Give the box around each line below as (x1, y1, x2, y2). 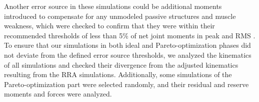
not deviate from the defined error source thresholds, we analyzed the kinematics (4, 49, 251, 60)
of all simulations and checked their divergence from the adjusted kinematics (4, 59, 238, 70)
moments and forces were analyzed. (4, 89, 112, 99)
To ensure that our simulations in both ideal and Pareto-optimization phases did (4, 40, 251, 50)
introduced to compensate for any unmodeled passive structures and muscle (4, 10, 236, 21)
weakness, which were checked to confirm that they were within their (4, 20, 215, 31)
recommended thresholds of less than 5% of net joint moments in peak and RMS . (4, 30, 255, 40)
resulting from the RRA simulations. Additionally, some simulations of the (4, 69, 232, 80)
